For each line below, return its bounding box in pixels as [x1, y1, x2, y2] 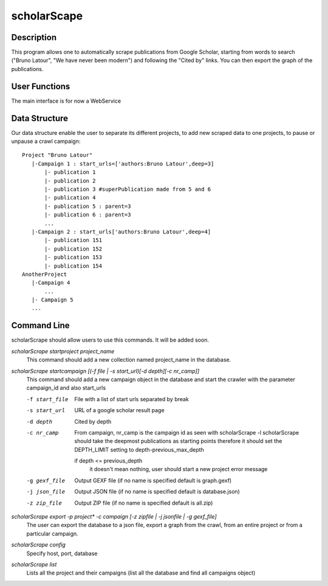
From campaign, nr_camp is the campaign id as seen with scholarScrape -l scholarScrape [74, 429, 299, 436]
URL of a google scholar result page [74, 407, 165, 414]
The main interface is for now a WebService [11, 97, 121, 105]
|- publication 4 [44, 195, 96, 201]
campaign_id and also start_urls [26, 384, 106, 391]
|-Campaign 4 [31, 280, 70, 286]
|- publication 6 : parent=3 [44, 212, 131, 218]
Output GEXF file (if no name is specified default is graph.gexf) [74, 477, 232, 484]
